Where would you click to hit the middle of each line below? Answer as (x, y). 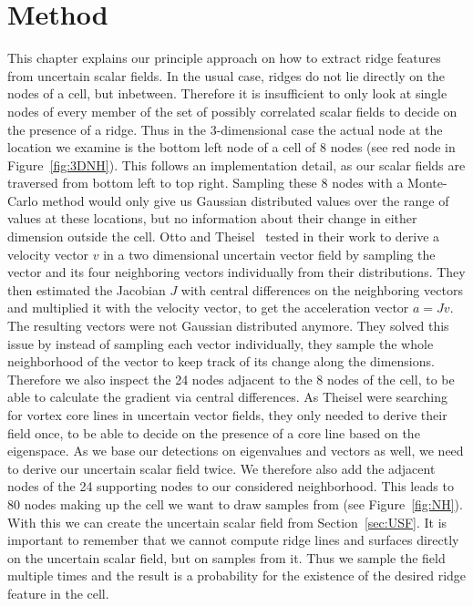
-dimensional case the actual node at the (329, 129)
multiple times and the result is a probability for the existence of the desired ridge (237, 575)
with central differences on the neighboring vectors (322, 289)
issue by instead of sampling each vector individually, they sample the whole (221, 343)
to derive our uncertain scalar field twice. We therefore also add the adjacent (221, 468)
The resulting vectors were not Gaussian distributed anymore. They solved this (228, 326)
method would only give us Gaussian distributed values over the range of (246, 200)
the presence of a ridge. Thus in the (107, 129)
